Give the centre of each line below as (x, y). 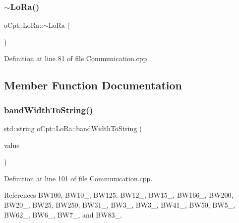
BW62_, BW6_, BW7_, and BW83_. (63, 214)
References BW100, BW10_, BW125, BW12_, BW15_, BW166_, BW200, (119, 195)
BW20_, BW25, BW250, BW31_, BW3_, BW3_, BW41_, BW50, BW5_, (120, 204)
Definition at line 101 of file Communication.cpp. (78, 178)
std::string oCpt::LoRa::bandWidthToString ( (73, 128)
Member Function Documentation (93, 85)
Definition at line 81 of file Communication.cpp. (77, 58)
